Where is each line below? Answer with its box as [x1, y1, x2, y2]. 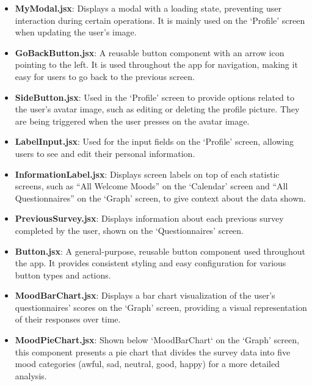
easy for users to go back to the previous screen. [15, 70, 195, 82]
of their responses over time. [15, 313, 121, 326]
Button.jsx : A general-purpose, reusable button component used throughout [15, 244, 305, 257]
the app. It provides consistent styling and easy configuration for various [15, 257, 286, 269]
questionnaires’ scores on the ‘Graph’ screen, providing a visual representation [15, 300, 307, 313]
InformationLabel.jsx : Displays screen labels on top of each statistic [15, 167, 280, 180]
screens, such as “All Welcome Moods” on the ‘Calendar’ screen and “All [15, 180, 288, 192]
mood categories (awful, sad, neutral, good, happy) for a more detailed [15, 357, 280, 370]
